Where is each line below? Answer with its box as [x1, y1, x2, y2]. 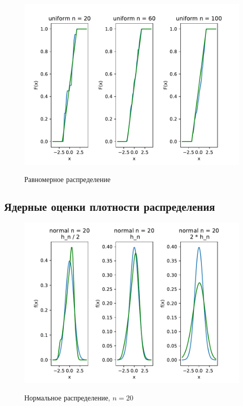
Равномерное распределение [24, 173, 111, 184]
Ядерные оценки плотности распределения [4, 198, 215, 214]
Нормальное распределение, [24, 392, 110, 402]
